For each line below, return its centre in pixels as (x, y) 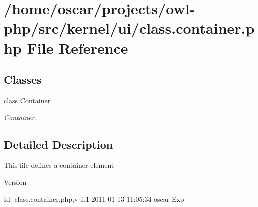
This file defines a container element (59, 165)
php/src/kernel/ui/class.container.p (129, 28)
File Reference (78, 48)
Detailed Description (59, 144)
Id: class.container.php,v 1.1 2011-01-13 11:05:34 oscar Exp (94, 198)
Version (15, 181)
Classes (23, 80)
